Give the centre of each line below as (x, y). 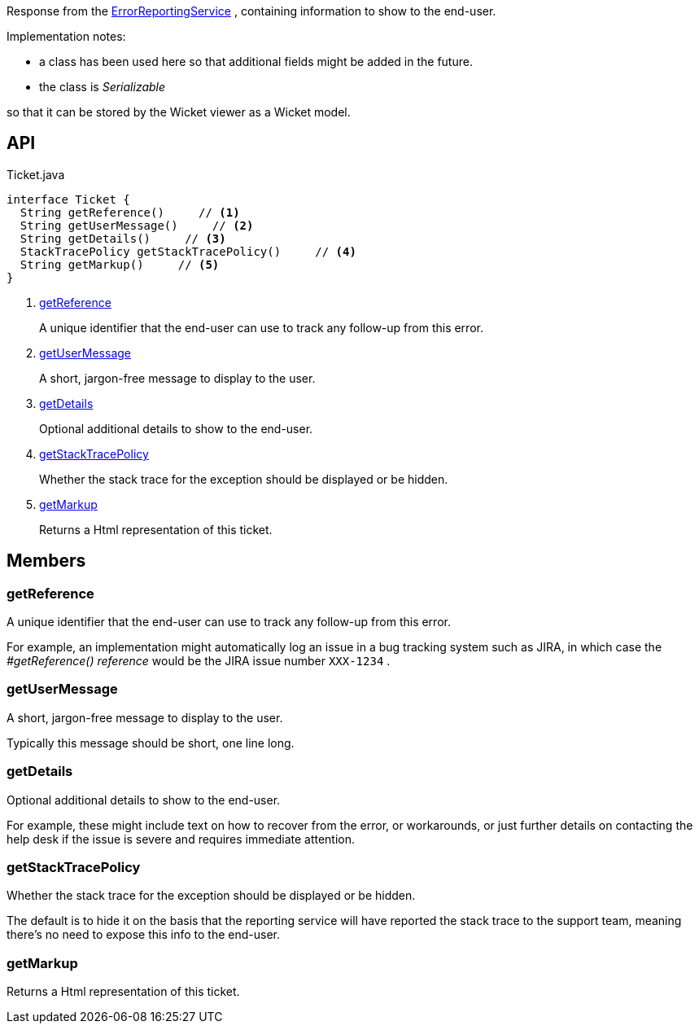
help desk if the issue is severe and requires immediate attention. (181, 839)
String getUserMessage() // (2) (137, 225)
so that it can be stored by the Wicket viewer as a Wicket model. (179, 112)
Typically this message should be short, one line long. (151, 743)
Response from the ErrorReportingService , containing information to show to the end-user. (251, 11)
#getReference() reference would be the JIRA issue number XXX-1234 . (199, 661)
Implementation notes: (66, 36)
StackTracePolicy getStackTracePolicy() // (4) (188, 251)
